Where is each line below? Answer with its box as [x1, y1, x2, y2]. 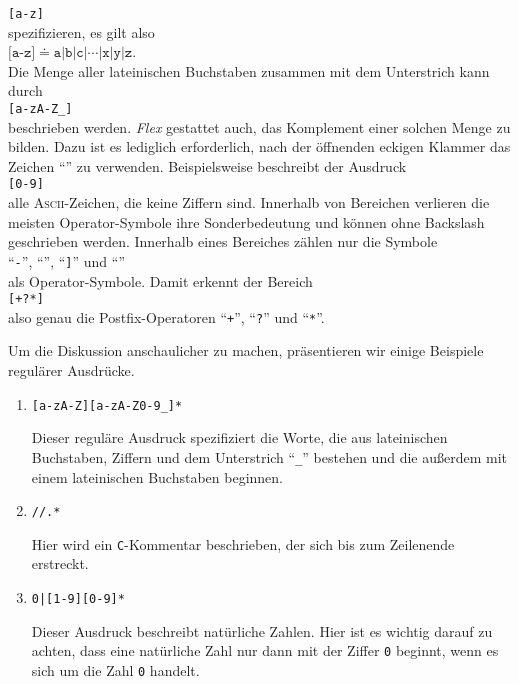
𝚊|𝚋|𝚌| [53, 46, 88, 61]
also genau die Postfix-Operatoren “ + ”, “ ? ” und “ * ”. [8, 306, 325, 327]
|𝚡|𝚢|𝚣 [98, 46, 133, 61]
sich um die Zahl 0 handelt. [31, 659, 200, 680]
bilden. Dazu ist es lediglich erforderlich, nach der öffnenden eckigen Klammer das [8, 136, 511, 157]
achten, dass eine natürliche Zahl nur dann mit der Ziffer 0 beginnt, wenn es [31, 640, 499, 661]
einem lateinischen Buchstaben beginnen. [31, 466, 283, 487]
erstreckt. [31, 553, 89, 574]
